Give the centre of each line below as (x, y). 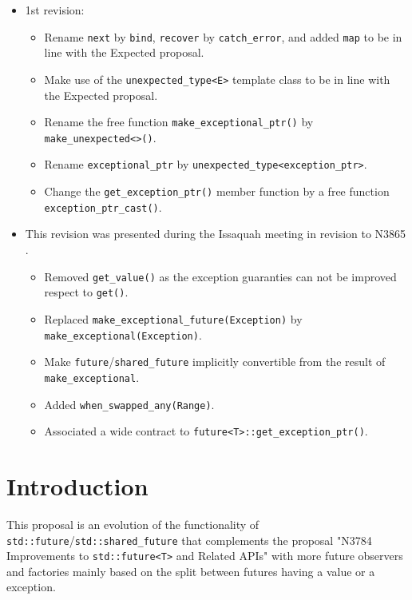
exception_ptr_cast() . (103, 207)
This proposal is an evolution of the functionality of (133, 524)
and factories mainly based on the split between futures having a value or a (191, 571)
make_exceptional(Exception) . (123, 334)
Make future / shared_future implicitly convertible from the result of (215, 362)
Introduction (77, 486)
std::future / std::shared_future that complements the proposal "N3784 (189, 540)
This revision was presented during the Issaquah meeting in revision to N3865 (216, 234)
